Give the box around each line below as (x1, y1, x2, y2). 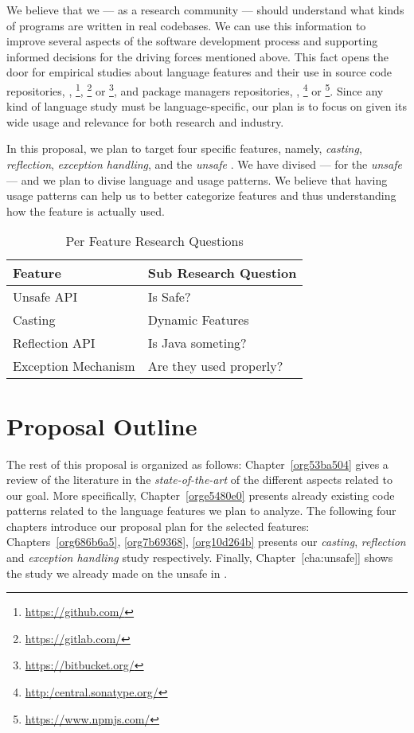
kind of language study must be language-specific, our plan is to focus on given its (6, 98, 407, 115)
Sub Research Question (147, 263, 297, 283)
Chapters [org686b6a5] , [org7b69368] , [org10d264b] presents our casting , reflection (6, 533, 406, 550)
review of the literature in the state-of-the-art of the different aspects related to (6, 471, 393, 488)
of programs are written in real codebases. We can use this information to (6, 17, 366, 33)
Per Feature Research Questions (65, 232, 244, 251)
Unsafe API (13, 287, 78, 306)
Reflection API (13, 333, 96, 353)
